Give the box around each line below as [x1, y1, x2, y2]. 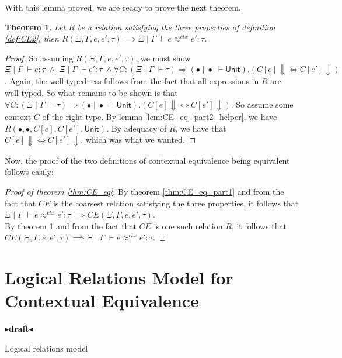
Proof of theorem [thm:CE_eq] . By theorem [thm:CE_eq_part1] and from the [5, 185, 284, 197]
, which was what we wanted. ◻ [81, 133, 196, 146]
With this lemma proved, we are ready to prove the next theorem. [5, 1, 241, 13]
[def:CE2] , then [5, 32, 59, 44]
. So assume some [231, 98, 294, 110]
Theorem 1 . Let [5, 20, 66, 33]
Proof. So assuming [5, 51, 74, 64]
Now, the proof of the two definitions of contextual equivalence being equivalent [5, 154, 290, 166]
